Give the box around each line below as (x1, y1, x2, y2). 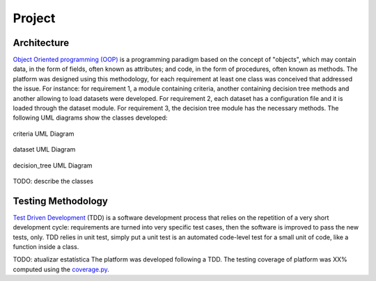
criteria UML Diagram (13, 129, 75, 138)
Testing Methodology (13, 195, 108, 207)
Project (13, 10, 56, 26)
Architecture (13, 37, 70, 49)
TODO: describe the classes (13, 177, 94, 185)
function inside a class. (13, 243, 79, 251)
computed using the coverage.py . (13, 265, 109, 273)
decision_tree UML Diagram (13, 161, 93, 170)
